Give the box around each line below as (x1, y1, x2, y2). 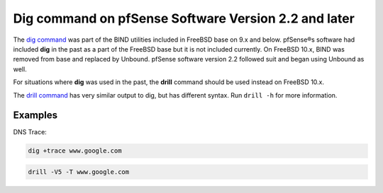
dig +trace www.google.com (28, 147, 122, 155)
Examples (13, 110, 58, 122)
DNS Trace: (13, 128, 48, 136)
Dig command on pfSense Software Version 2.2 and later (13, 11, 355, 26)
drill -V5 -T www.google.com (28, 168, 130, 176)
